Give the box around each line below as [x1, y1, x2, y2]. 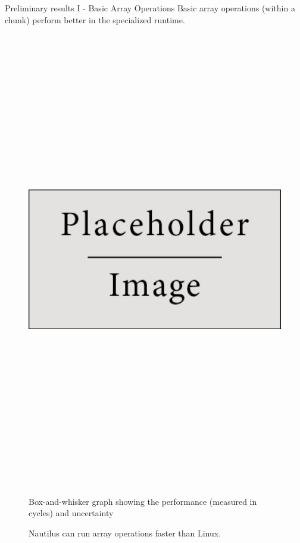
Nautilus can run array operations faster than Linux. [29, 526, 221, 539]
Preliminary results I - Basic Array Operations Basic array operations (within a [5, 2, 295, 14]
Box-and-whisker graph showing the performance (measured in [29, 495, 257, 507]
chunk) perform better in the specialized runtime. [5, 13, 185, 26]
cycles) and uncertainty [29, 507, 114, 519]
